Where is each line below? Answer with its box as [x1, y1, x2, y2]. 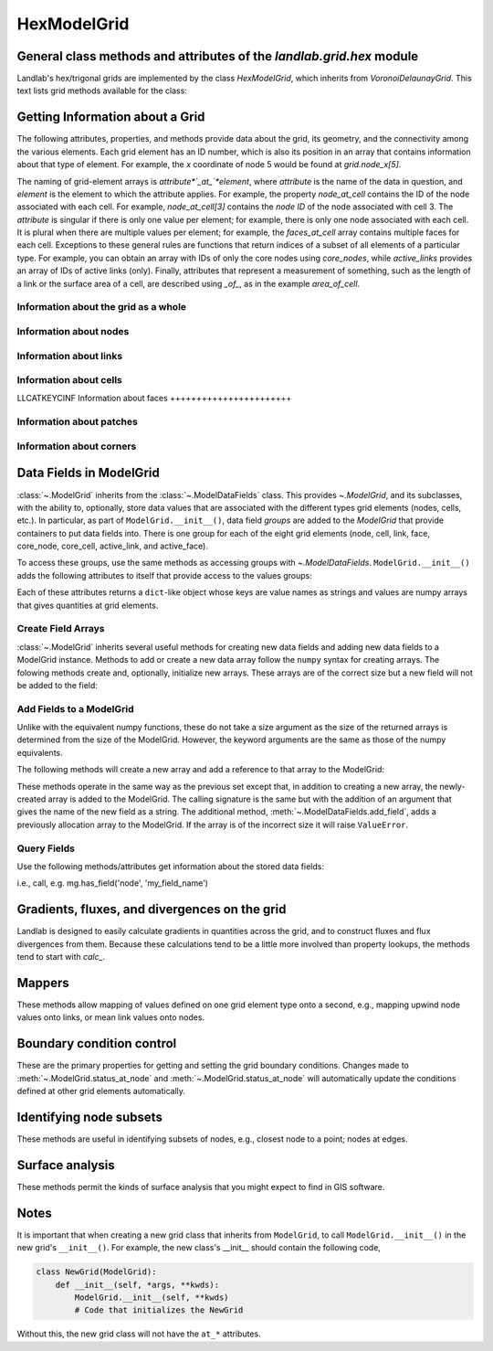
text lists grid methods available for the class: [16, 85, 187, 96]
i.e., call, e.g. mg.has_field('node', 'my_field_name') [16, 878, 209, 888]
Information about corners [16, 440, 137, 452]
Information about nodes [16, 324, 130, 337]
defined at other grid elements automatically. [16, 1086, 186, 1097]
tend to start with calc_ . [16, 952, 106, 963]
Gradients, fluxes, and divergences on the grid [16, 901, 287, 918]
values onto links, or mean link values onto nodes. [16, 1012, 205, 1023]
